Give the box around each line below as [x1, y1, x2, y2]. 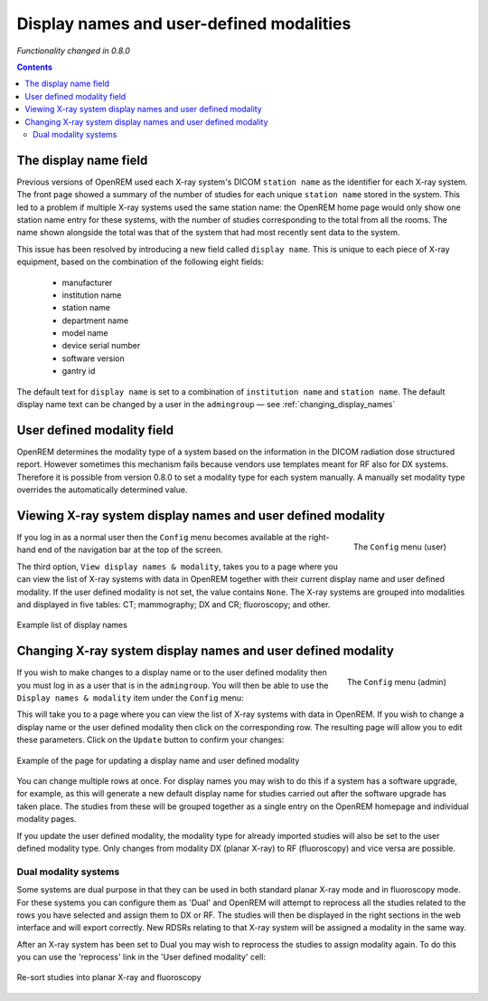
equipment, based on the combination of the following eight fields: [16, 256, 265, 267]
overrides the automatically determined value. [16, 484, 188, 495]
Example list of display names [16, 620, 128, 631]
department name [61, 315, 129, 326]
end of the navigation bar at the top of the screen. [37, 544, 223, 556]
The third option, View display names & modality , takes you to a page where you [16, 561, 338, 572]
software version [61, 353, 126, 364]
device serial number [61, 340, 141, 351]
